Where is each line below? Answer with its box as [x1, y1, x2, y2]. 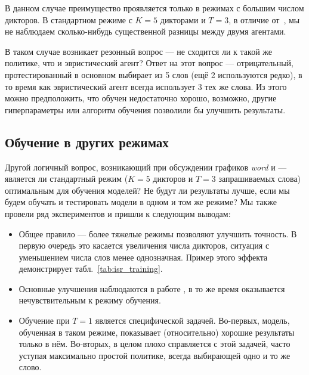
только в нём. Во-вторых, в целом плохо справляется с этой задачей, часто [18, 337, 291, 350]
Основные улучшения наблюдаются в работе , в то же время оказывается [18, 282, 285, 295]
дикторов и [153, 172, 193, 185]
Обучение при [18, 314, 70, 327]
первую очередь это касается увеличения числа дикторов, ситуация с [18, 239, 270, 252]
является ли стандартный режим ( [5, 172, 128, 185]
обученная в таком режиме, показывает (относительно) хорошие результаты [18, 326, 295, 338]
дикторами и [160, 13, 206, 26]
